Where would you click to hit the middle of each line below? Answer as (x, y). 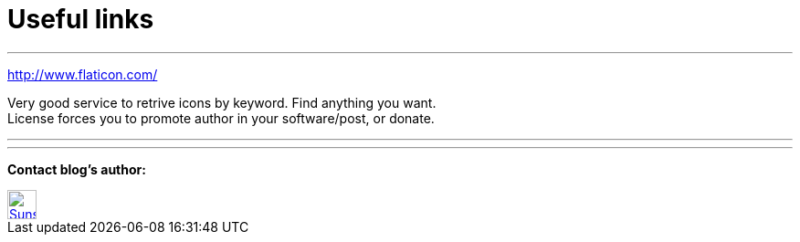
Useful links (81, 19)
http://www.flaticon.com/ (83, 74)
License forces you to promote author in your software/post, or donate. (221, 118)
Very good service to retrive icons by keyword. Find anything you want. (222, 102)
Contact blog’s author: (77, 169)
